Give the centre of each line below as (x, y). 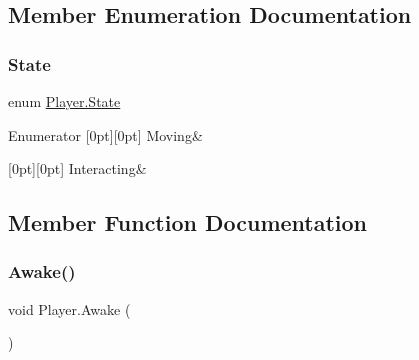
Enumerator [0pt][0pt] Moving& (105, 134)
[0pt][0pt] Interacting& (77, 168)
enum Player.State (64, 101)
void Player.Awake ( (69, 308)
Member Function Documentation (188, 222)
